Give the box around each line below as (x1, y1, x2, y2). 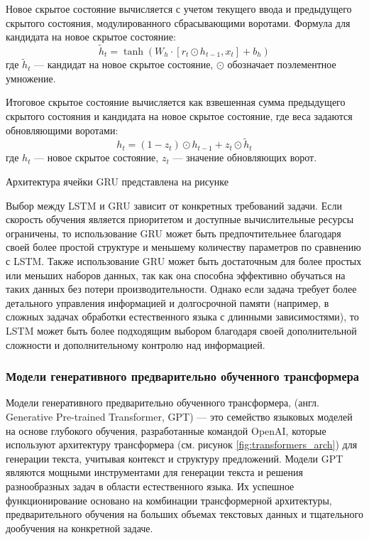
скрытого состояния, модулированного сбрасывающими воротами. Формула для (6, 15, 351, 30)
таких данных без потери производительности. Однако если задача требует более (6, 281, 357, 296)
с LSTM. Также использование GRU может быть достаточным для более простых (6, 253, 362, 268)
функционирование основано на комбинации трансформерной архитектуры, (6, 492, 332, 507)
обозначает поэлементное (227, 57, 336, 72)
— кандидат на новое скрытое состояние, (34, 57, 214, 72)
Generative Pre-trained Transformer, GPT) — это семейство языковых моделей (6, 409, 353, 423)
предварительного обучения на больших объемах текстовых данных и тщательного (6, 507, 363, 522)
